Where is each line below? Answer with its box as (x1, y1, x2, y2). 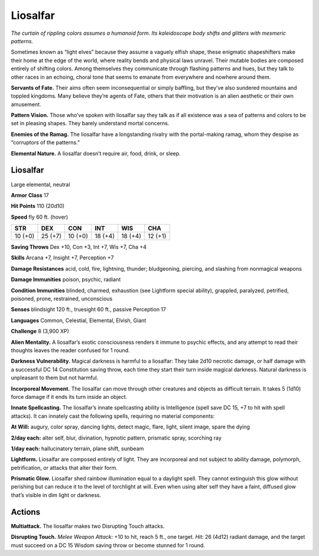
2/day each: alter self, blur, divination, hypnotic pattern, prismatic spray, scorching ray (11, 434, 222, 441)
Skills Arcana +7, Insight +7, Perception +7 (11, 254, 114, 261)
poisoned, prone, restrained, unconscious (11, 295, 113, 303)
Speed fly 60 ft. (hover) (11, 213, 69, 220)
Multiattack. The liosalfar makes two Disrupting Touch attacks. (11, 522, 165, 529)
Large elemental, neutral (11, 181, 70, 188)
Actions (11, 507, 41, 517)
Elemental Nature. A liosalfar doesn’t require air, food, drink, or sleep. (11, 149, 181, 157)
